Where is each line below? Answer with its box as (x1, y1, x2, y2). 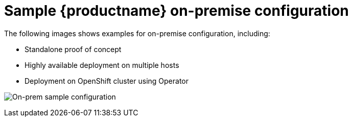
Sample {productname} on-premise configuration (4, 2, 349, 19)
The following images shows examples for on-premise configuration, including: (4, 29, 270, 38)
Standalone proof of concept (25, 44, 122, 54)
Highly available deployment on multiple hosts (25, 60, 179, 69)
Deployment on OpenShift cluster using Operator (25, 76, 189, 85)
